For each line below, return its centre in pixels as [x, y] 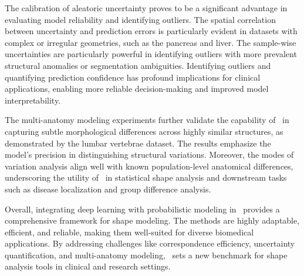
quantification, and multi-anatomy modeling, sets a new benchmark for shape [146, 255]
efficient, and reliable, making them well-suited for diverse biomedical [129, 232]
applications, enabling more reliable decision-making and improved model [137, 89]
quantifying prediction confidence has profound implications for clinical [133, 77]
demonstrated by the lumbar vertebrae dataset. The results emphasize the [138, 143]
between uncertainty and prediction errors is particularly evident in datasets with [151, 31]
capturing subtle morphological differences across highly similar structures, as [144, 131]
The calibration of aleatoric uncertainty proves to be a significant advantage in [146, 8]
